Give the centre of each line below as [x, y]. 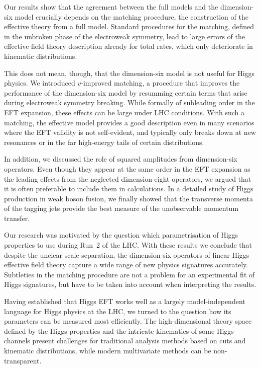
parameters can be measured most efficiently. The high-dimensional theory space [128, 321]
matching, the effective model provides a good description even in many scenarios [129, 122]
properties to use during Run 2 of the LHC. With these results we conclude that [128, 245]
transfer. [17, 218]
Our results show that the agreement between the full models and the [111, 7]
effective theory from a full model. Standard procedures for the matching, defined [129, 26]
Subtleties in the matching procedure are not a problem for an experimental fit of [129, 274]
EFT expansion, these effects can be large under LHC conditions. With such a [124, 112]
